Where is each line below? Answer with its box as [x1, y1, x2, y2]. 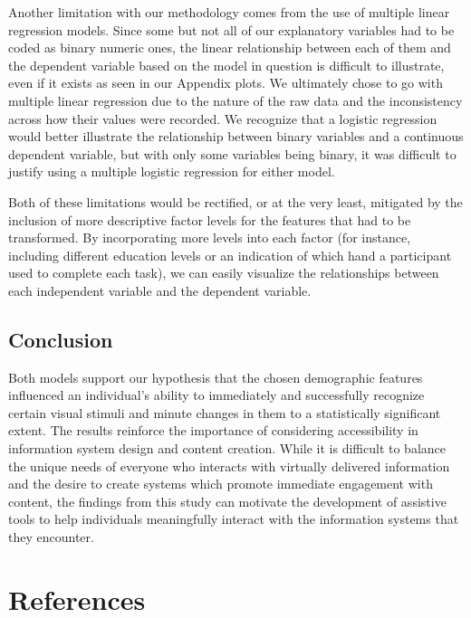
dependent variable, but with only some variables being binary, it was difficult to [8, 144, 457, 163]
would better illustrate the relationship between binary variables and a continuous [8, 127, 464, 146]
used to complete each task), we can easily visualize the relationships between [8, 263, 439, 282]
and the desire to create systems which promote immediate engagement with [8, 474, 433, 493]
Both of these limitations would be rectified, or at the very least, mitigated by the [8, 192, 463, 211]
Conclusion [8, 325, 113, 353]
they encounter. [8, 528, 94, 547]
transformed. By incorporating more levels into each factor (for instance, [8, 228, 411, 247]
